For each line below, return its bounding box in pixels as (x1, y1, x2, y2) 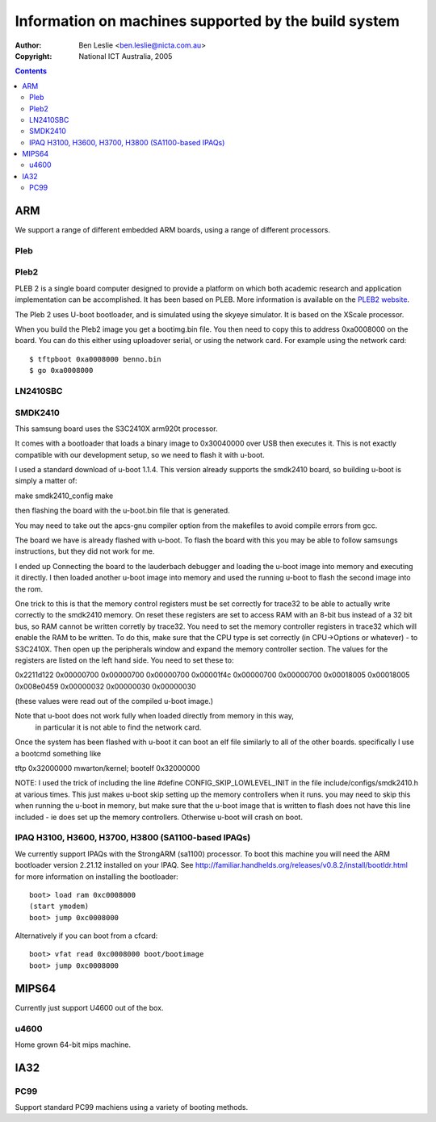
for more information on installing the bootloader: (15, 872, 179, 881)
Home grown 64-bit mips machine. (15, 1040, 132, 1049)
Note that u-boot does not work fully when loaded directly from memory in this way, (15, 711, 295, 721)
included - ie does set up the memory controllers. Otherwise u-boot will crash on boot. (15, 812, 303, 822)
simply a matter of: (15, 476, 78, 486)
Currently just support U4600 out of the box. (15, 1003, 164, 1012)
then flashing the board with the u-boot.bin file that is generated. (15, 505, 230, 516)
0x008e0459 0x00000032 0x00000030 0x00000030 (15, 681, 197, 691)
